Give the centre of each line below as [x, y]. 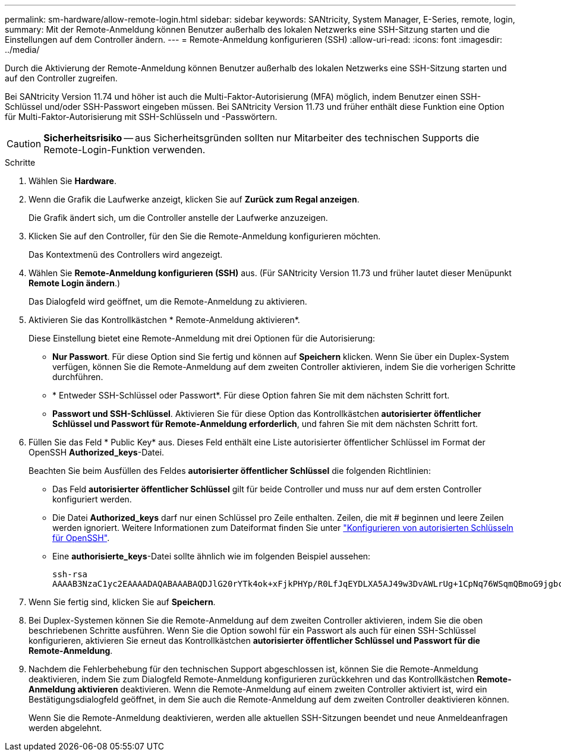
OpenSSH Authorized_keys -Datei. [97, 452]
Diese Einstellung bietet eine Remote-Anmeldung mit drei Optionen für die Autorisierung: [202, 338]
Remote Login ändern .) [75, 283]
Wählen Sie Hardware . [73, 181]
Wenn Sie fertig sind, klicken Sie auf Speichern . [122, 602]
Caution [24, 144]
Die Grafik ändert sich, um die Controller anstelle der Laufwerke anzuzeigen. [178, 218]
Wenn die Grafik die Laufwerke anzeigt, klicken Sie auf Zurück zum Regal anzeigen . [194, 199]
